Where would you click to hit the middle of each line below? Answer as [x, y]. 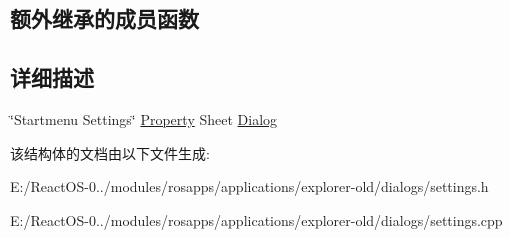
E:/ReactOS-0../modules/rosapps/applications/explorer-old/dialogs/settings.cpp [256, 219]
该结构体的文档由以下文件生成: [110, 152]
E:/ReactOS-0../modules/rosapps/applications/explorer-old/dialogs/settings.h [249, 186]
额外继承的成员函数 [104, 18]
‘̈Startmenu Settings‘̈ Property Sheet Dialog [144, 118]
